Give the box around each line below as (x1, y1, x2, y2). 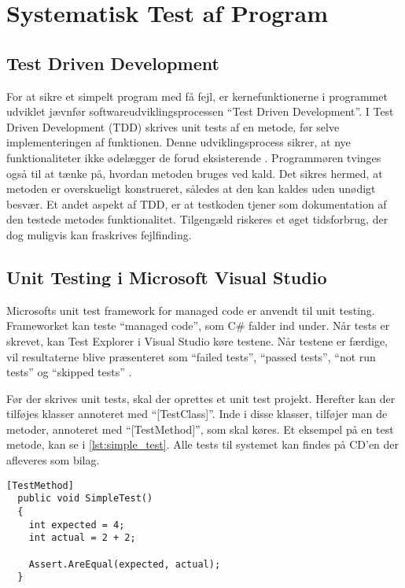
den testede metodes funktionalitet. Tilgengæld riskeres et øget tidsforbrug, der (6, 211, 388, 227)
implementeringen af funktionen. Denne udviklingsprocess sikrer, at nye (6, 134, 351, 150)
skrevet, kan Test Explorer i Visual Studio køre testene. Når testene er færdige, (6, 332, 388, 349)
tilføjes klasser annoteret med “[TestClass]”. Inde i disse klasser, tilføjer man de (6, 405, 388, 422)
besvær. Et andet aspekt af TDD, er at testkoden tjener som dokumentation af (6, 195, 387, 212)
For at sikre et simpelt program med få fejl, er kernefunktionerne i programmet (6, 87, 388, 104)
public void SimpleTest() (17, 493, 153, 505)
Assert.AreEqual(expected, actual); (28, 558, 221, 570)
